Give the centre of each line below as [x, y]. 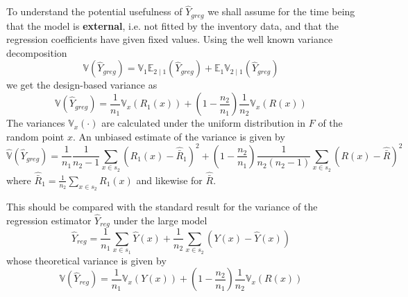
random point [35, 136]
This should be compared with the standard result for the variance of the [162, 207]
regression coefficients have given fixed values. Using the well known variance [170, 39]
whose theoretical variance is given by [86, 260]
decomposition [37, 52]
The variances [36, 123]
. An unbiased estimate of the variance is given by [179, 136]
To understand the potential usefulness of [94, 11]
